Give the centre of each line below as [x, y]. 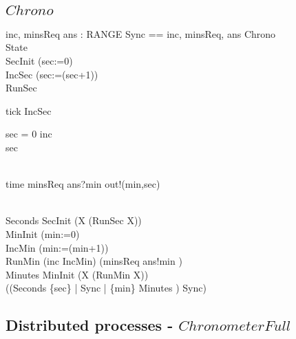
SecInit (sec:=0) [39, 61]
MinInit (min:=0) [43, 233]
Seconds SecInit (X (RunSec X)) [74, 220]
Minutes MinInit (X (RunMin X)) [77, 274]
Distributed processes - [89, 325]
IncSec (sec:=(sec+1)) [52, 74]
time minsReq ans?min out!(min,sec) [83, 184]
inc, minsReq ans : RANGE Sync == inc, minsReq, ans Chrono [141, 33]
